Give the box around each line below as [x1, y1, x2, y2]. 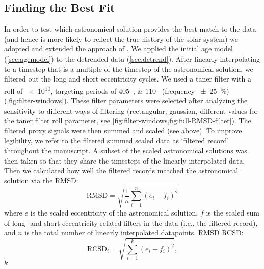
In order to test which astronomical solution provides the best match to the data [4, 23, 256, 34]
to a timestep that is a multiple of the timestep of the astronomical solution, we [4, 63, 253, 74]
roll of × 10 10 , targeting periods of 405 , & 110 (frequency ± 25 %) [4, 84, 229, 96]
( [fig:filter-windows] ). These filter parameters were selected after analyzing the [4, 95, 248, 106]
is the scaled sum [206, 207, 259, 218]
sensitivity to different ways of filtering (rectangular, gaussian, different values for [4, 105, 258, 116]
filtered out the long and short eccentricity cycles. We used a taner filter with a [4, 73, 251, 84]
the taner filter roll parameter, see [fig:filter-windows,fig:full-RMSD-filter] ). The [4, 115, 251, 126]
